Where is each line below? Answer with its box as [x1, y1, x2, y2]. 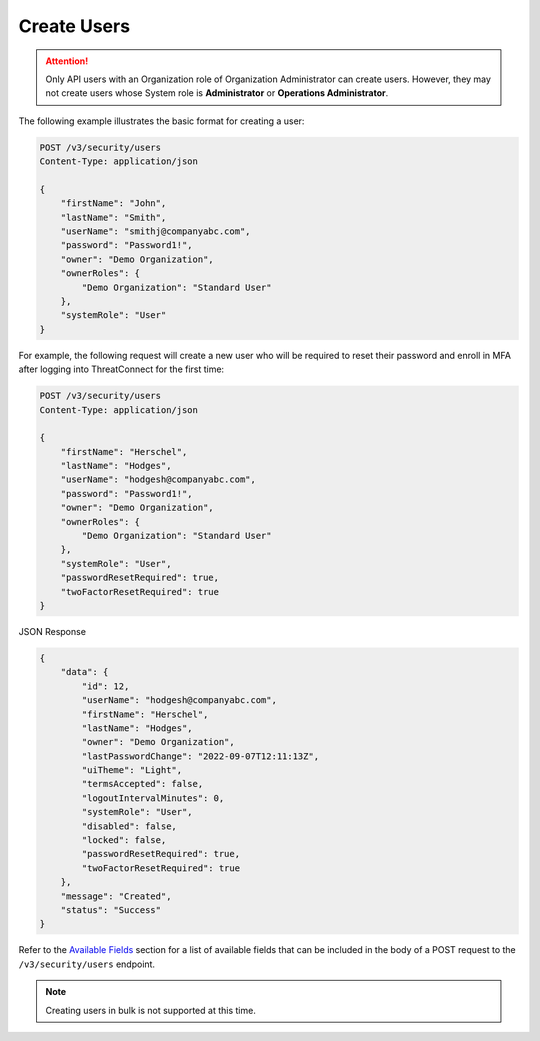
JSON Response [18, 625, 87, 637]
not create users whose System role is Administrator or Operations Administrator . [45, 87, 389, 99]
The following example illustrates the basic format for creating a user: [18, 115, 305, 127]
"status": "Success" [60, 905, 162, 915]
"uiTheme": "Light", [81, 765, 183, 776]
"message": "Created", [60, 890, 172, 902]
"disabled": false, [81, 820, 177, 832]
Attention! [45, 55, 89, 67]
